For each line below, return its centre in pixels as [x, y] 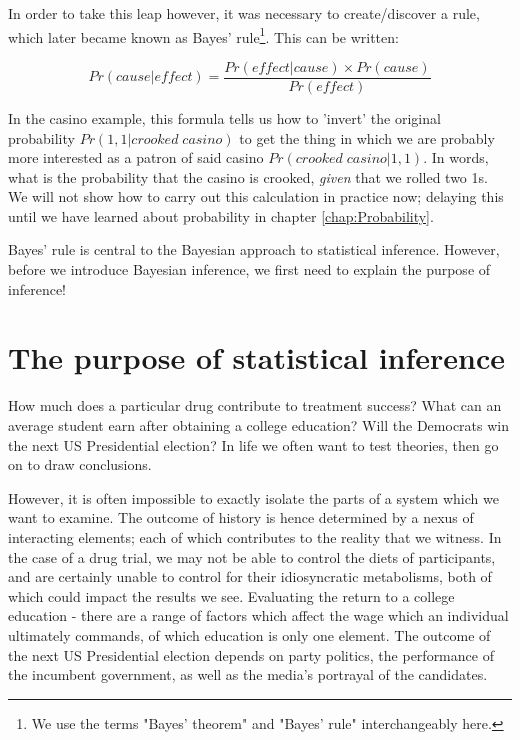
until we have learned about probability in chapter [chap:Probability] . [221, 215]
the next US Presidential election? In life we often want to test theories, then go [253, 444]
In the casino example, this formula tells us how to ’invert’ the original [224, 117]
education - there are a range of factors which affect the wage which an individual [258, 615]
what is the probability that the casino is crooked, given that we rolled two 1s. [248, 176]
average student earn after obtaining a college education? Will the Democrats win [258, 424]
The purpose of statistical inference [257, 357]
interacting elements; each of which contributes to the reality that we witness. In [255, 536]
